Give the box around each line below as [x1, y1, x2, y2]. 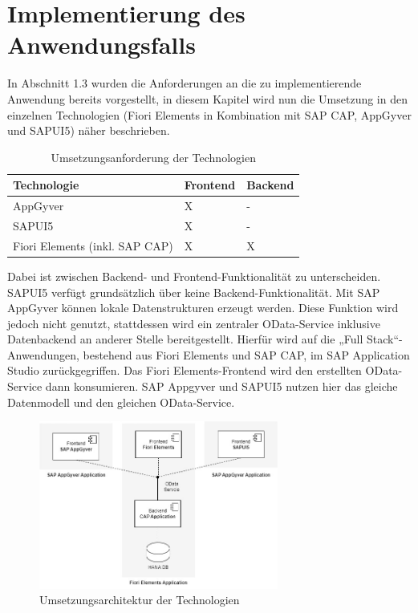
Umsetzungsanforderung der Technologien [51, 148, 256, 165]
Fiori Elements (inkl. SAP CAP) [13, 237, 173, 254]
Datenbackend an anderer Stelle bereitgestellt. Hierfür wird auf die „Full [7, 331, 363, 347]
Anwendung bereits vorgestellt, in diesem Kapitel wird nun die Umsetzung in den [7, 90, 408, 107]
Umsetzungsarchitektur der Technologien [39, 591, 240, 608]
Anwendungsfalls [7, 28, 196, 61]
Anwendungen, [7, 346, 79, 363]
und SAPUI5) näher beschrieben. [7, 122, 170, 139]
